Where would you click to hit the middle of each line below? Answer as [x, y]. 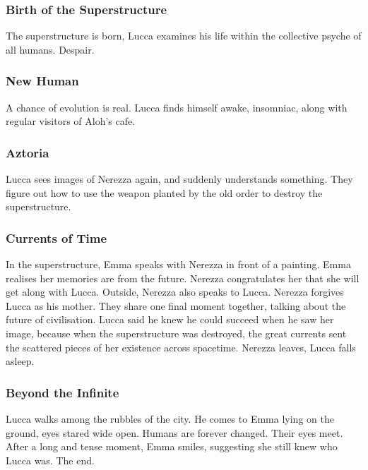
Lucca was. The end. [50, 460]
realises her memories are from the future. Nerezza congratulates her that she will [183, 278]
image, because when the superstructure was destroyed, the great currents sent [176, 333]
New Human [42, 81]
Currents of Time [57, 237]
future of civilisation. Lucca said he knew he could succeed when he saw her [170, 319]
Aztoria [28, 152]
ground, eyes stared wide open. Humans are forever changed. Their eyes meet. [174, 432]
